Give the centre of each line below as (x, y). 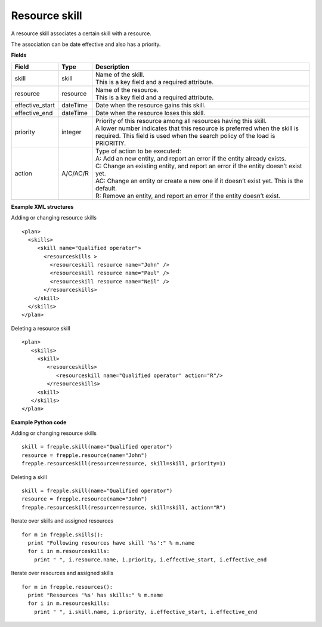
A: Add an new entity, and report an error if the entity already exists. (191, 158)
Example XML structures (42, 206)
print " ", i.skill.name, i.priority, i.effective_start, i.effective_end (145, 612)
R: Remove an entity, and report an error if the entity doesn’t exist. (188, 196)
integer (72, 132)
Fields (19, 55)
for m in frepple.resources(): (67, 587)
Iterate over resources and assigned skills (62, 573)
